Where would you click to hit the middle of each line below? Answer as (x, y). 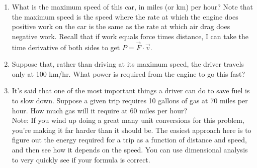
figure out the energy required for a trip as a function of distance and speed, (129, 140)
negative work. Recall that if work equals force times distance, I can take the (130, 36)
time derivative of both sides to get (66, 47)
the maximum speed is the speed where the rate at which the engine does (125, 16)
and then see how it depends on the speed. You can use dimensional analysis (130, 149)
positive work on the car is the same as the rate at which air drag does (121, 26)
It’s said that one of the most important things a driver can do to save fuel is (131, 91)
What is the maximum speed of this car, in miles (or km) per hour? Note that (132, 7)
